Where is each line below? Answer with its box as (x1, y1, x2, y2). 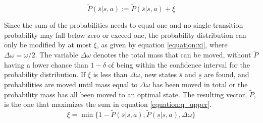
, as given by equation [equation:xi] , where (96, 39, 228, 50)
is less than (93, 69, 128, 80)
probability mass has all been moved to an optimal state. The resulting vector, (4, 89, 247, 99)
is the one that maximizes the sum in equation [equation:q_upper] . (4, 99, 212, 109)
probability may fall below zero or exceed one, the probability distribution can (4, 29, 246, 40)
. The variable (35, 49, 78, 60)
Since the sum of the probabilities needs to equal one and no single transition (4, 20, 243, 30)
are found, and (204, 69, 249, 80)
